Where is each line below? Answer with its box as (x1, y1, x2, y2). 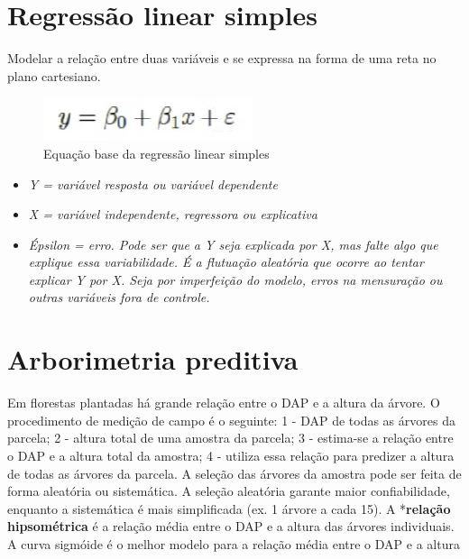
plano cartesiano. (7, 66, 101, 85)
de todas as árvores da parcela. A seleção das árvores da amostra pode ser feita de (7, 463, 462, 482)
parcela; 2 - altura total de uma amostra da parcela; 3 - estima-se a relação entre (7, 428, 454, 447)
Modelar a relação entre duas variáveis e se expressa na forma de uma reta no (7, 49, 437, 68)
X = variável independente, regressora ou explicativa (28, 205, 317, 224)
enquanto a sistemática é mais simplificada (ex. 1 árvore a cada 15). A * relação (7, 499, 451, 518)
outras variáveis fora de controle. (28, 288, 210, 307)
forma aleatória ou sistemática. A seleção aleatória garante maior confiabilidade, (7, 481, 450, 500)
